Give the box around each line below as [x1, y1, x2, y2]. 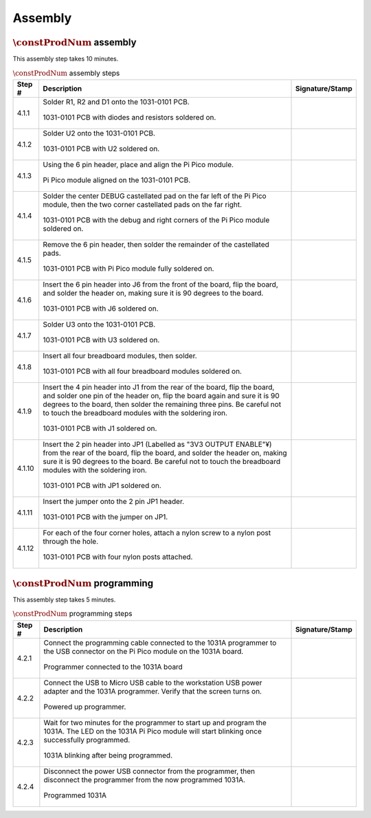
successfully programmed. [43, 735, 131, 744]
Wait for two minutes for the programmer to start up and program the [43, 718, 267, 727]
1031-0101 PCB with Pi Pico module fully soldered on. [43, 264, 214, 274]
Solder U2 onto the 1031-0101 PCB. [43, 129, 156, 138]
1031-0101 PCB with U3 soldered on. [43, 335, 160, 345]
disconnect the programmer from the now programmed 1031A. [43, 775, 246, 784]
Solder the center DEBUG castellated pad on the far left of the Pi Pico [43, 191, 267, 201]
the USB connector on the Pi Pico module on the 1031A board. [43, 646, 244, 656]
